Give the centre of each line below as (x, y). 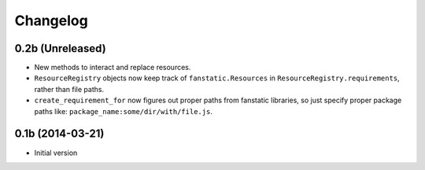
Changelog (51, 20)
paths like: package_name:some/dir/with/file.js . (123, 111)
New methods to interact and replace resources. (113, 68)
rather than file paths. (69, 89)
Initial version (56, 153)
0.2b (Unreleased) (60, 48)
